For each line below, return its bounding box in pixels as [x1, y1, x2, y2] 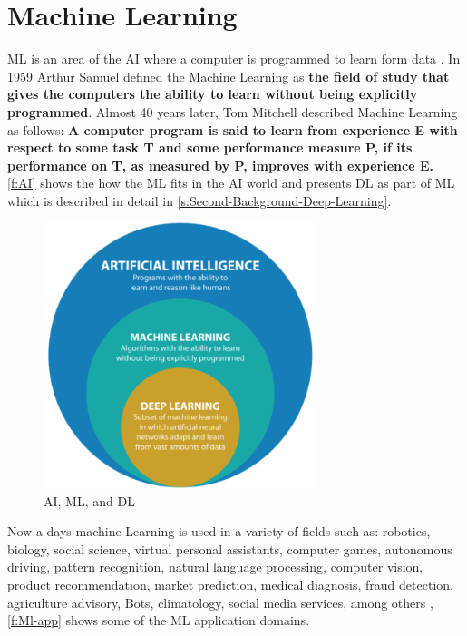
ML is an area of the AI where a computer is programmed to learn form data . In [7, 49, 461, 68]
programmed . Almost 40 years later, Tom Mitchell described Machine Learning [7, 102, 458, 121]
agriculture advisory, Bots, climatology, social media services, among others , [7, 592, 433, 612]
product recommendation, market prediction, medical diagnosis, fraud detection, [7, 574, 453, 593]
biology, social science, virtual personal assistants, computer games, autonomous [7, 539, 452, 558]
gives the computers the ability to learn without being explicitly [7, 84, 418, 103]
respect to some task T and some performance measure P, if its [7, 138, 413, 157]
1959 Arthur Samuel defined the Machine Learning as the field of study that [7, 66, 450, 85]
